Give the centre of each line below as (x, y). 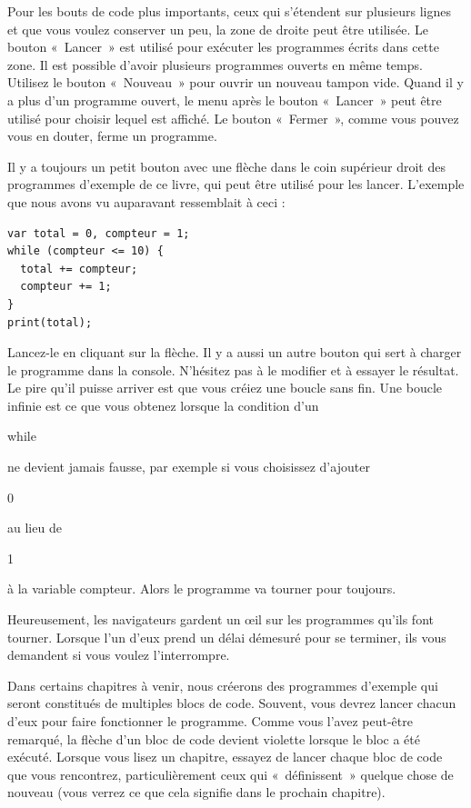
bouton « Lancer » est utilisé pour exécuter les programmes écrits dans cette (223, 47)
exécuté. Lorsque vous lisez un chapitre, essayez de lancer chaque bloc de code (225, 757)
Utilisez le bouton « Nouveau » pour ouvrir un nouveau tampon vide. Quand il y (235, 82)
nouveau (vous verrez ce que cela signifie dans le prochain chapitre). (196, 792)
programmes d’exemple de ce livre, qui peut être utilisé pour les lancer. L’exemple (236, 184)
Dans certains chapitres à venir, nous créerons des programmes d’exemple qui (223, 685)
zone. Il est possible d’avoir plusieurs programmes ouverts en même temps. (215, 64)
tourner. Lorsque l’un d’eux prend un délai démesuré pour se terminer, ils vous (227, 637)
